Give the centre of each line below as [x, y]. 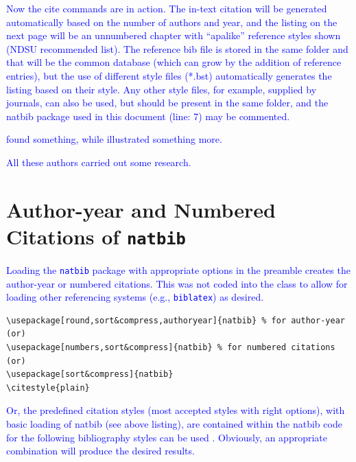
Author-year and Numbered [141, 209]
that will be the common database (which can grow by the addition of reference [174, 62]
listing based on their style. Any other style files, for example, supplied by [162, 89]
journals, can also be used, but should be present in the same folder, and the [167, 103]
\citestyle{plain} [48, 388]
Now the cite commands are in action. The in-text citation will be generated [167, 8]
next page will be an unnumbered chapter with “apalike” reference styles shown [174, 35]
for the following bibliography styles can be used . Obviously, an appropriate [167, 437]
